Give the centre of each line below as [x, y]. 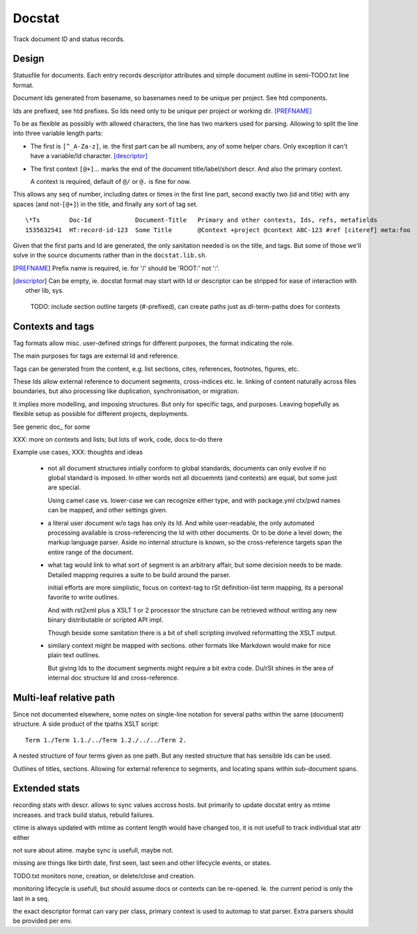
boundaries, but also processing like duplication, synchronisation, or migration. [126, 391]
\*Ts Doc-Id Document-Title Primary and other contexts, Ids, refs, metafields [202, 220]
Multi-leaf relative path [64, 697]
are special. [64, 487]
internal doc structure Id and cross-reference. [113, 678]
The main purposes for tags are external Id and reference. [96, 356]
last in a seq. [31, 898]
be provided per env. [43, 921]
